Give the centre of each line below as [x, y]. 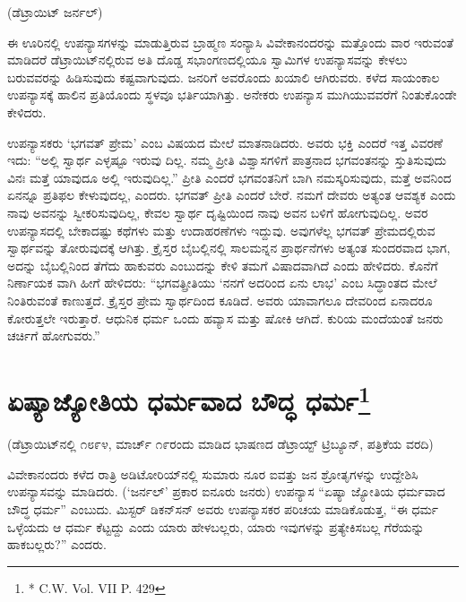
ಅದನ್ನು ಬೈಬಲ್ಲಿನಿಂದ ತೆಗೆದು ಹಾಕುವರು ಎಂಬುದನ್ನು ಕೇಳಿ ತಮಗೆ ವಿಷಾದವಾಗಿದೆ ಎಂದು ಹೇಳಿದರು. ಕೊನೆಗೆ [223, 265]
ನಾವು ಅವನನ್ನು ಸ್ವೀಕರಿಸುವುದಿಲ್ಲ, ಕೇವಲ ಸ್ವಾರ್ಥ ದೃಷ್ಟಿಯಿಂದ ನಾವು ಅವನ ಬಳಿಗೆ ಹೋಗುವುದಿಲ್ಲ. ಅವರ [218, 212]
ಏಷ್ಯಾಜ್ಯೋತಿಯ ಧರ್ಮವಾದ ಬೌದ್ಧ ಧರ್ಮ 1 [189, 399]
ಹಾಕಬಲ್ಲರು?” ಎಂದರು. [57, 544]
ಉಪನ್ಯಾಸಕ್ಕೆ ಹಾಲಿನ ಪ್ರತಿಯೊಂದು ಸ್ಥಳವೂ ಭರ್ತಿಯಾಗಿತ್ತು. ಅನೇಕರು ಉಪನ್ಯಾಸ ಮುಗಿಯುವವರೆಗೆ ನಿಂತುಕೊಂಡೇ [232, 95]
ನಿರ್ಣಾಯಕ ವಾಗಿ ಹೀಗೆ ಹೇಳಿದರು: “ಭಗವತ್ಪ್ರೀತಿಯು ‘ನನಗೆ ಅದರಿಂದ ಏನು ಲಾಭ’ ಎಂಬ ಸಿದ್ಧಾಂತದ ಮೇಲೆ [222, 283]
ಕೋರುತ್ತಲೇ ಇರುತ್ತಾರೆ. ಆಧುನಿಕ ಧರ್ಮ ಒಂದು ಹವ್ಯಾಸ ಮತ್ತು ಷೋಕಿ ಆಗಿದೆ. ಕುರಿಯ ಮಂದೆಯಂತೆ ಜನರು [225, 318]
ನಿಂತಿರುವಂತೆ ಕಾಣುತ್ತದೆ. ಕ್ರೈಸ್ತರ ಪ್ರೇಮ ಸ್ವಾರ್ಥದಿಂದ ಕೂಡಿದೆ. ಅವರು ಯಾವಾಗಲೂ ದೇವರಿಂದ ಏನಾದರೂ [220, 300]
